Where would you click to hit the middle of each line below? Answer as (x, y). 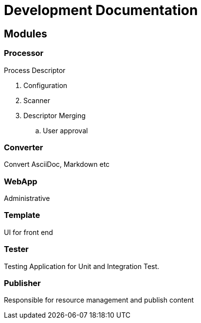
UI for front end (28, 232)
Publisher (22, 283)
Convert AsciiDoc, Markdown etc (57, 164)
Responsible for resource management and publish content (99, 300)
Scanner (37, 100)
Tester (16, 249)
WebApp (21, 181)
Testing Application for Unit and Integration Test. (82, 266)
